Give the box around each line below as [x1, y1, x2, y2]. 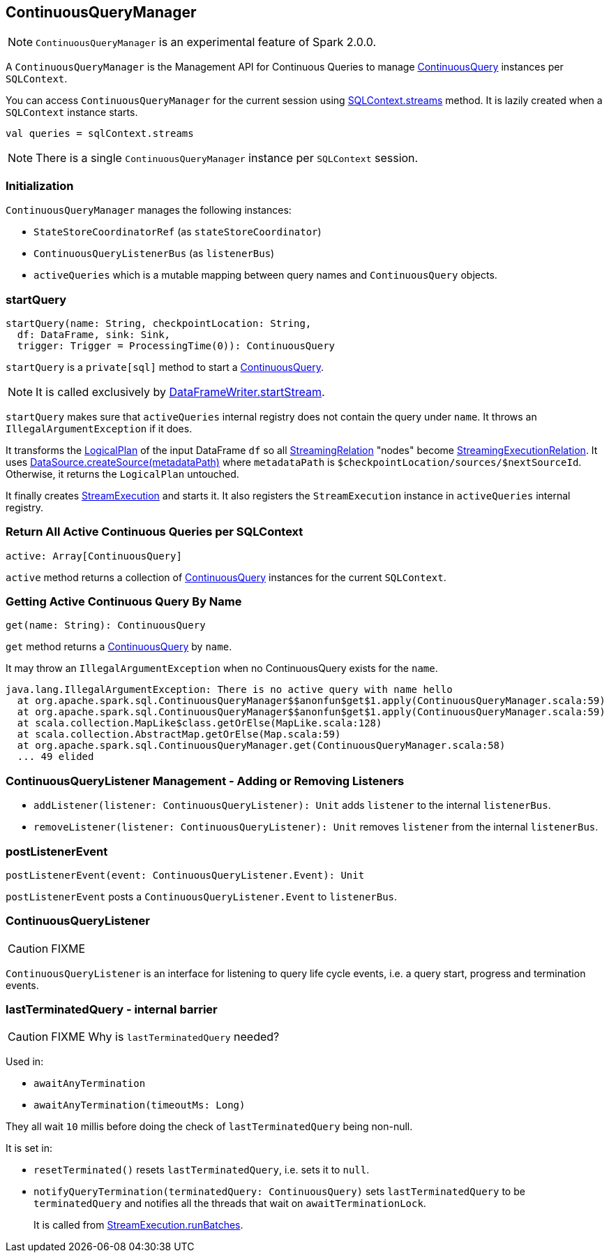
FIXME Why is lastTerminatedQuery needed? [51, 1030, 280, 1044]
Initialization [6, 178, 74, 193]
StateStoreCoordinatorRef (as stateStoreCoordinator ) [33, 226, 322, 238]
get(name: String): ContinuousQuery [6, 620, 206, 631]
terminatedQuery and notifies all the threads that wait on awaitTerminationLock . [33, 1197, 426, 1210]
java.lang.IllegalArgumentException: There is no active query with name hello [6, 684, 453, 696]
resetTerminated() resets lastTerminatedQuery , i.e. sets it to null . [33, 1164, 370, 1176]
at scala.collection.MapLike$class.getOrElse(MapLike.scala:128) [17, 717, 382, 729]
